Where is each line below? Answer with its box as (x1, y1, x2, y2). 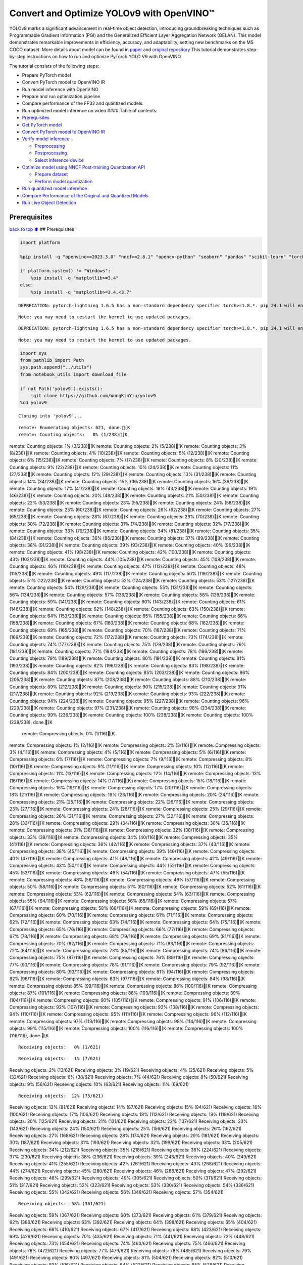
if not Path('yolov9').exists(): (20, 386, 103, 392)
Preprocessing (34, 143, 65, 149)
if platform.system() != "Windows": (20, 268, 111, 274)
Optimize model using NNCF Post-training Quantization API (22, 164, 145, 170)
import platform (20, 239, 61, 245)
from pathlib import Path (20, 357, 84, 363)
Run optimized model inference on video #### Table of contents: (22, 107, 158, 113)
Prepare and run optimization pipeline (22, 94, 100, 100)
